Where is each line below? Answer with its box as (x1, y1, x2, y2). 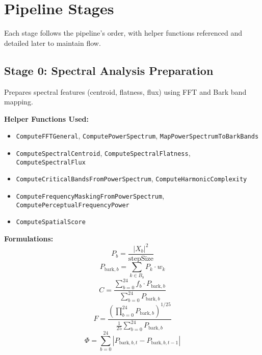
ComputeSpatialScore (16, 219, 86, 226)
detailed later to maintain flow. (4, 37, 101, 48)
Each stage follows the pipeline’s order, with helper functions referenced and (4, 28, 242, 38)
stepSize (128, 255, 153, 263)
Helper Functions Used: (4, 113, 89, 124)
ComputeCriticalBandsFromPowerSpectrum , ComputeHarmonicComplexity (16, 173, 247, 184)
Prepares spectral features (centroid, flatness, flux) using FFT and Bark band (4, 86, 247, 97)
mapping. (4, 96, 33, 107)
